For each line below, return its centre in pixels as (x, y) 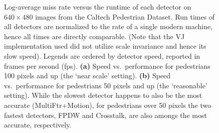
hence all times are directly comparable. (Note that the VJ (94, 36)
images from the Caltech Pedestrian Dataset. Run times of (125, 16)
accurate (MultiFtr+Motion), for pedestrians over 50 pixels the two (108, 105)
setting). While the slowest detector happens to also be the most (103, 95)
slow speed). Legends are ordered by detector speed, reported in (102, 55)
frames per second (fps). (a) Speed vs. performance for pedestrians (107, 65)
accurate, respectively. (38, 125)
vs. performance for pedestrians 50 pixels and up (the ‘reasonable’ (106, 85)
